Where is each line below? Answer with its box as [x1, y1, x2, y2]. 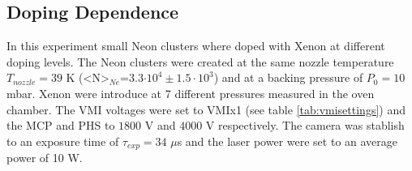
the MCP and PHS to [6, 117, 115, 134]
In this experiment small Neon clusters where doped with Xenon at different [6, 37, 385, 54]
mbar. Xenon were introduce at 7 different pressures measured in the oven [6, 84, 375, 101]
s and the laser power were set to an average [177, 132, 398, 149]
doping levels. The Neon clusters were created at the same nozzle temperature [6, 53, 394, 70]
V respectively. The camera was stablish [205, 117, 405, 134]
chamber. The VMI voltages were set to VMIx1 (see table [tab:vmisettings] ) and [6, 100, 406, 118]
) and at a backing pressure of [213, 69, 363, 86]
